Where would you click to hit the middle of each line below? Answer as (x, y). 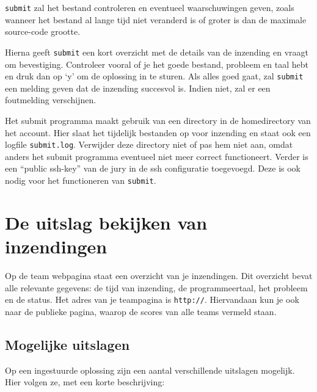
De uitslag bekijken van (106, 222)
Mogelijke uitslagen (67, 344)
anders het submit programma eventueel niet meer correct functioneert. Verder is (157, 156)
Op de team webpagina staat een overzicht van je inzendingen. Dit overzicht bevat (159, 275)
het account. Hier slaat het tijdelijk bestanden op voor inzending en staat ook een (158, 132)
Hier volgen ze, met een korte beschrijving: (85, 382)
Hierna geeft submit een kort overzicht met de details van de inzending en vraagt (157, 52)
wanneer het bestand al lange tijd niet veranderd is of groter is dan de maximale (156, 19)
